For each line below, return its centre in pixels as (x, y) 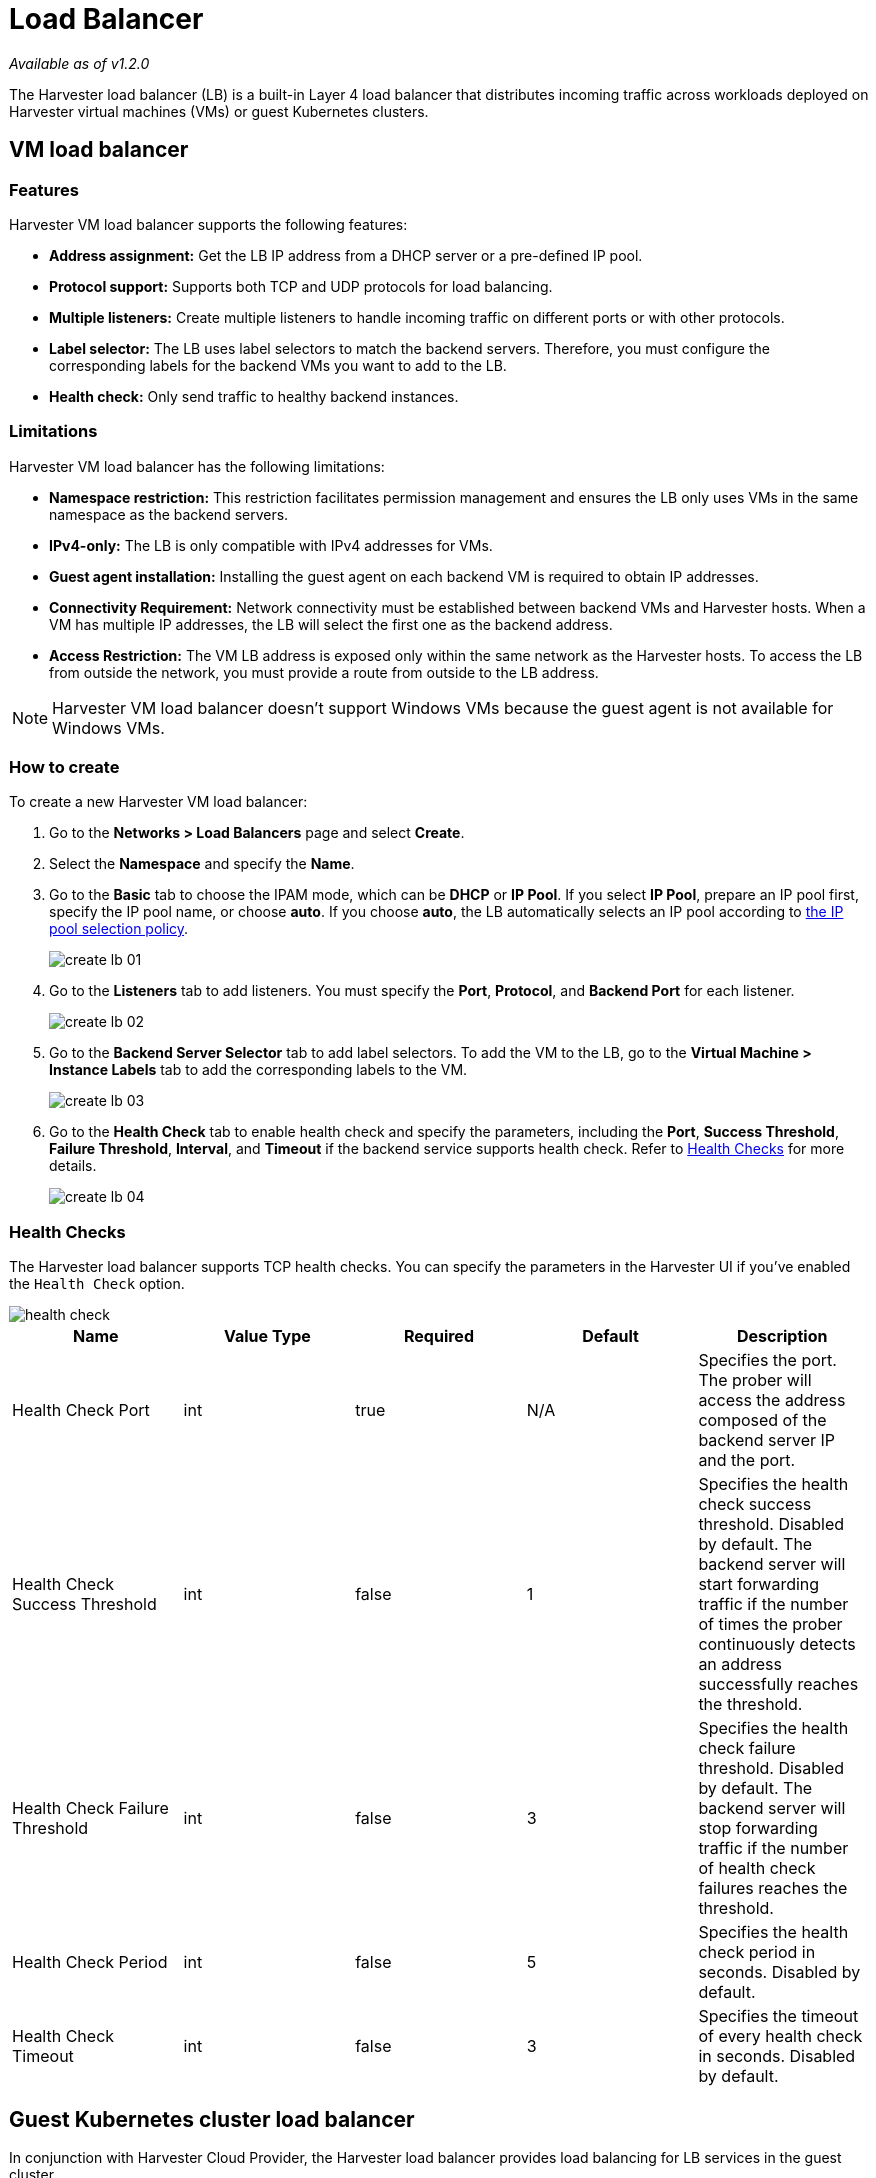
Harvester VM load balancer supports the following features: (208, 224)
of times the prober (770, 1624)
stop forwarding (758, 1828)
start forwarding (759, 1584)
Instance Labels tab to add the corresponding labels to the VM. (258, 1070)
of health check (757, 1868)
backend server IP (767, 1440)
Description (782, 1336)
